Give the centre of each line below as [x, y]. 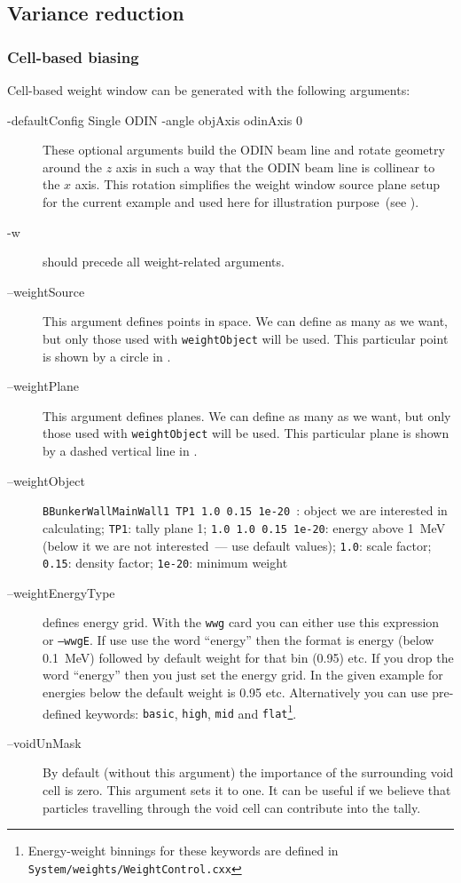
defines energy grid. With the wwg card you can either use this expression [241, 622]
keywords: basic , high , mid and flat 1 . [191, 712]
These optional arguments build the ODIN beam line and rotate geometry [244, 150]
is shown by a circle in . [107, 356]
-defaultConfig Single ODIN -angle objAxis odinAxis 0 [155, 119]
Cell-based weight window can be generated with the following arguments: [209, 90]
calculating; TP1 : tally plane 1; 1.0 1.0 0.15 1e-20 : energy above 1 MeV [244, 527]
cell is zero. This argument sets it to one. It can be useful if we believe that [247, 790]
